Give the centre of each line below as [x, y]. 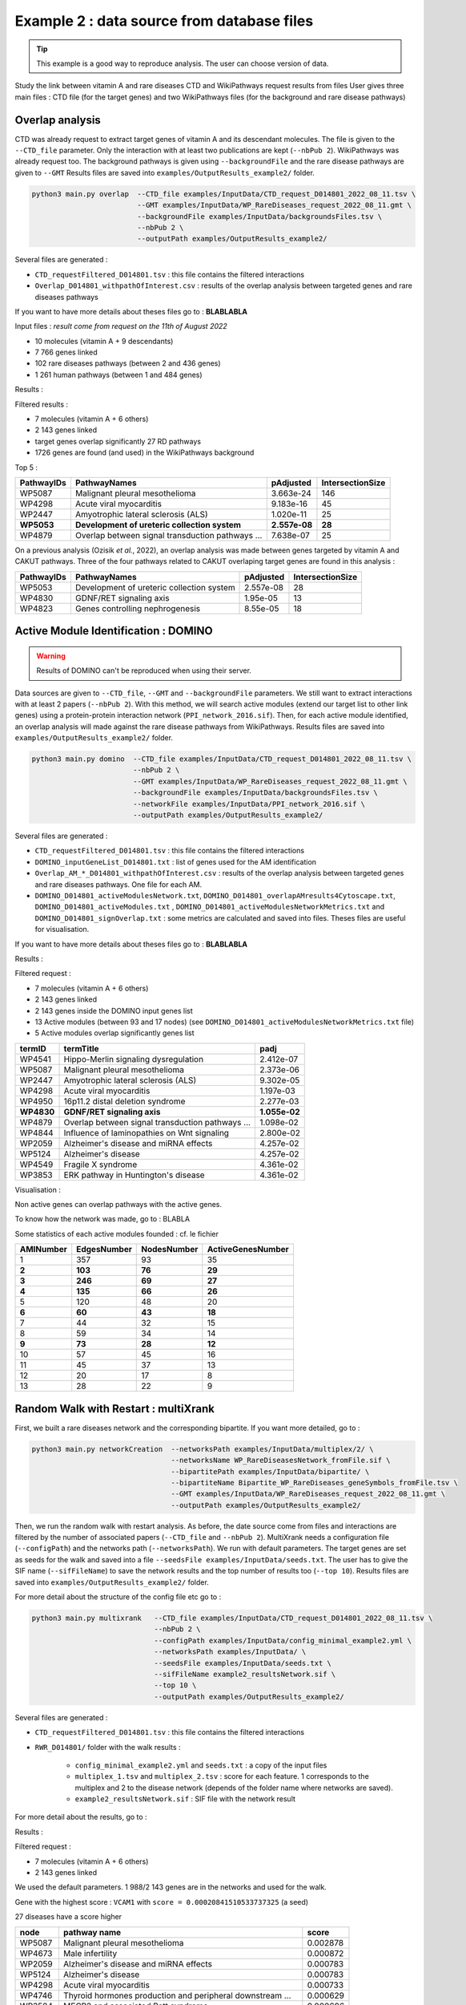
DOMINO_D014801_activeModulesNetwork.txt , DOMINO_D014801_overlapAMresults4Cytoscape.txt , [215, 895]
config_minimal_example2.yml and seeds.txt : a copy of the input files [201, 1765]
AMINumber [43, 1250]
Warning [51, 656]
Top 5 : [26, 467]
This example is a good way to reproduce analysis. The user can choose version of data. [183, 63]
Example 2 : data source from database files [164, 21]
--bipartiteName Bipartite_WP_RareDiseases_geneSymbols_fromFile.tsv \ [314, 1482]
